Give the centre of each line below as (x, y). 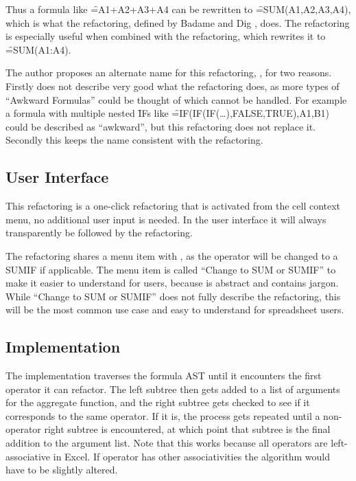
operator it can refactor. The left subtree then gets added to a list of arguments (173, 389)
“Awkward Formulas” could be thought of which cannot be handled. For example (176, 99)
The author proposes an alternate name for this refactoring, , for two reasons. (169, 72)
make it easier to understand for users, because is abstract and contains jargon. (172, 283)
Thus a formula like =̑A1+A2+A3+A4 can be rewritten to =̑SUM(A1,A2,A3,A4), (178, 9)
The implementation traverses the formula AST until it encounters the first (164, 376)
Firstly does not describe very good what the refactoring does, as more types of (173, 86)
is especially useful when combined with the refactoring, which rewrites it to (166, 36)
